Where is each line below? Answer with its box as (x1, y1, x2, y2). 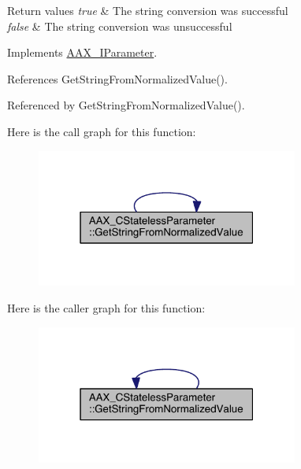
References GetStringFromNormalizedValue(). (7, 70, 228, 87)
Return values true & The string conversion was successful (7, 2, 288, 18)
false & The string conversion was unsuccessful (7, 17, 232, 34)
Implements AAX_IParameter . (7, 44, 158, 61)
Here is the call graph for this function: (7, 123, 196, 139)
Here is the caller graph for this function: (7, 300, 206, 316)
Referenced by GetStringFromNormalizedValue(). (7, 97, 245, 113)
